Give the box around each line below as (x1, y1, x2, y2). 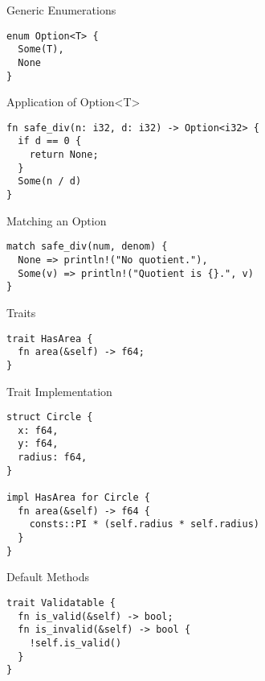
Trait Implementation (6, 382, 112, 399)
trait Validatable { (6, 596, 116, 609)
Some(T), (18, 43, 64, 56)
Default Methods (6, 568, 89, 585)
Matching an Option (6, 212, 107, 229)
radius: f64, (18, 452, 88, 464)
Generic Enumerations (6, 2, 116, 18)
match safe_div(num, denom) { (6, 241, 168, 253)
